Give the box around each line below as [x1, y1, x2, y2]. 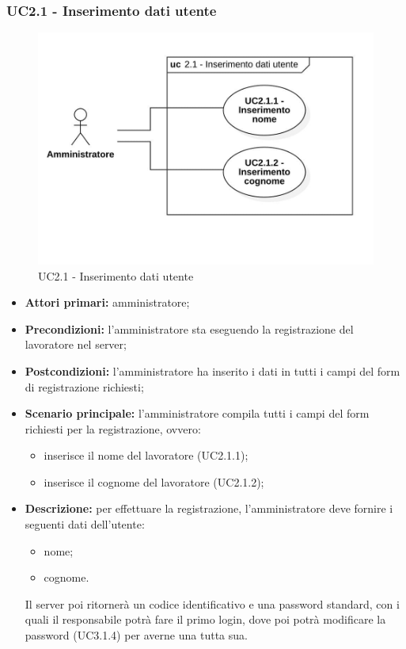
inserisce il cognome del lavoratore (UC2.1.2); [44, 473, 264, 490]
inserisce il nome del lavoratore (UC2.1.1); [44, 447, 249, 464]
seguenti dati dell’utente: [25, 516, 145, 533]
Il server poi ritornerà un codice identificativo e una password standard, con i [25, 595, 400, 612]
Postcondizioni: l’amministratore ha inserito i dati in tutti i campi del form [25, 362, 400, 379]
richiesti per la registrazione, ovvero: [25, 420, 201, 437]
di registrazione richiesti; [25, 378, 144, 395]
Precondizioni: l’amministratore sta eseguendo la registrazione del [25, 320, 354, 337]
